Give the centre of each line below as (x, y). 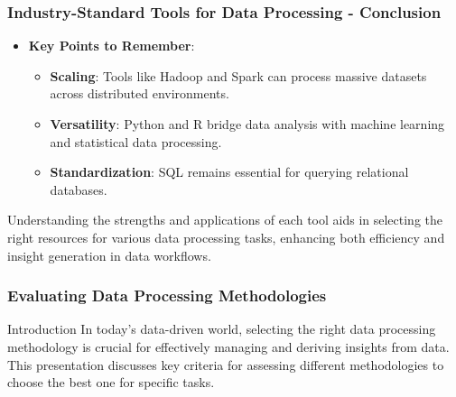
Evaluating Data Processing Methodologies (167, 295)
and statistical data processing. (136, 141)
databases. (79, 189)
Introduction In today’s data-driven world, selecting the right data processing (222, 329)
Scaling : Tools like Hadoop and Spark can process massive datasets (238, 75)
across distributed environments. (140, 93)
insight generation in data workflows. (109, 255)
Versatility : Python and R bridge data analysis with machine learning (247, 124)
